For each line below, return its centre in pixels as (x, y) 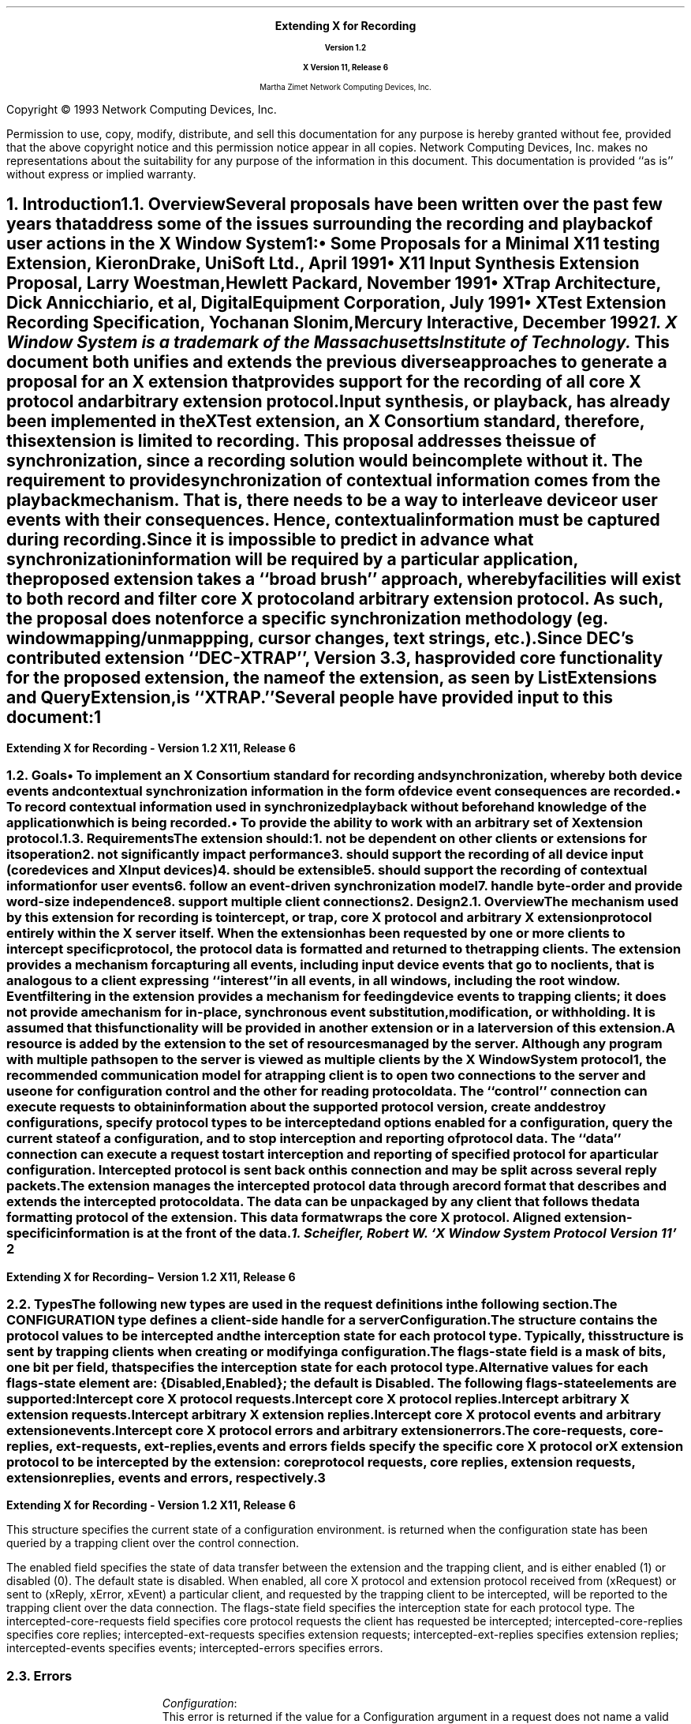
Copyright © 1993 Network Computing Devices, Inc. (142, 109)
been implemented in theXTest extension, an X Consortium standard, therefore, (326, 422)
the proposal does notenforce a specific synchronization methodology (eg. (307, 619)
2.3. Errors (39, 1675)
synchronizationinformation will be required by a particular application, (292, 560)
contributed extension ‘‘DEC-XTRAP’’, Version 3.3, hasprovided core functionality (335, 658)
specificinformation (68, 1233)
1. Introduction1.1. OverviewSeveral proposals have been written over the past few (334, 204)
